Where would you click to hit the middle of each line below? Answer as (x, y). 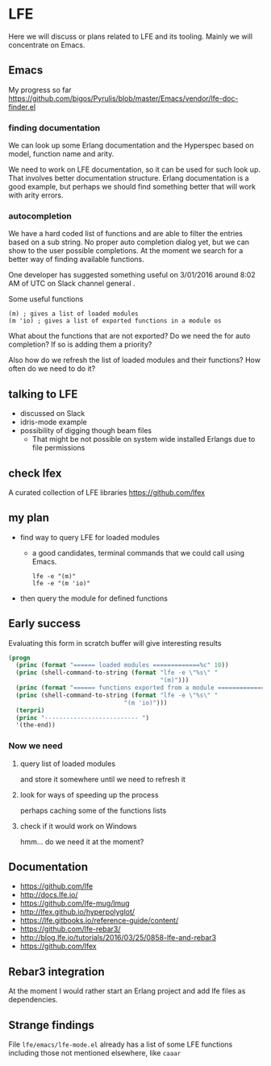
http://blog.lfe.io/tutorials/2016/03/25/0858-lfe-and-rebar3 (118, 938)
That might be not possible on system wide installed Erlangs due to (144, 439)
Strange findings (52, 1025)
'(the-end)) (36, 725)
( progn (19, 658)
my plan (29, 518)
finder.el (22, 106)
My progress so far (40, 90)
